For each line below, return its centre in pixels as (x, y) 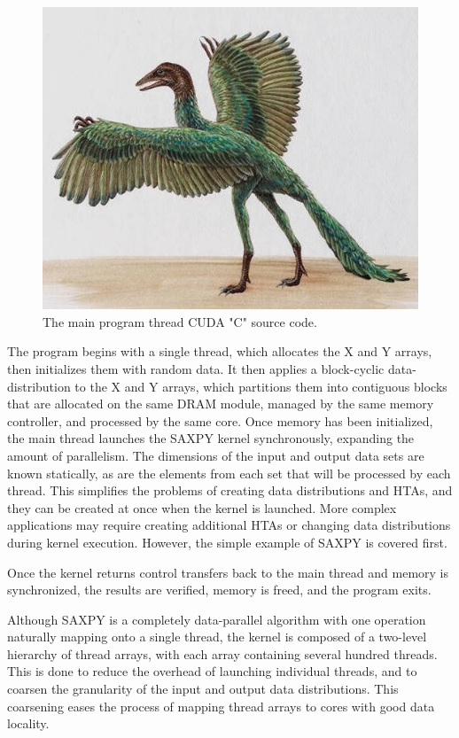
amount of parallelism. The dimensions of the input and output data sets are (216, 455)
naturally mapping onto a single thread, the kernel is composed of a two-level (217, 637)
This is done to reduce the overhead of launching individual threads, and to (212, 671)
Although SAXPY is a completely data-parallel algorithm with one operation (217, 619)
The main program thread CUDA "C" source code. (180, 321)
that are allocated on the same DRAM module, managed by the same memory (221, 404)
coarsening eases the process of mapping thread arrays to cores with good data (221, 706)
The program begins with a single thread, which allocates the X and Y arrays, (220, 351)
